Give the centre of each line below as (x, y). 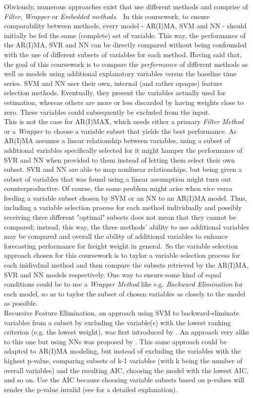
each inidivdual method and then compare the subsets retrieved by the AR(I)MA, (126, 265)
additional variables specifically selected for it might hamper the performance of (123, 150)
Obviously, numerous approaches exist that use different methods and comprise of (126, 6)
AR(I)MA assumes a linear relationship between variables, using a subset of (117, 140)
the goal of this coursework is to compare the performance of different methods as (126, 64)
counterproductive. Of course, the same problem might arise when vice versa (118, 188)
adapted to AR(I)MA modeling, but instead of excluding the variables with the (122, 351)
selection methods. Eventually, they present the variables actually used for (115, 93)
